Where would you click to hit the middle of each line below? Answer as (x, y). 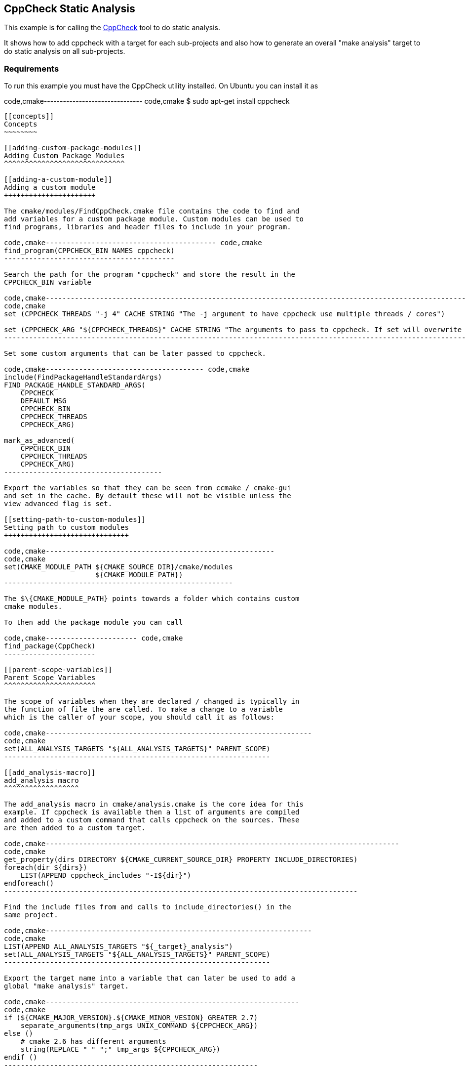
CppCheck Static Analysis (70, 9)
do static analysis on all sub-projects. (65, 51)
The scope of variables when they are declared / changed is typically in (152, 702)
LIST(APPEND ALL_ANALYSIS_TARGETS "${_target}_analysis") (118, 947)
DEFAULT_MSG (43, 401)
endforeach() (29, 883)
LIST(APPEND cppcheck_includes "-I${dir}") (106, 876)
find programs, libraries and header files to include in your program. (148, 227)
